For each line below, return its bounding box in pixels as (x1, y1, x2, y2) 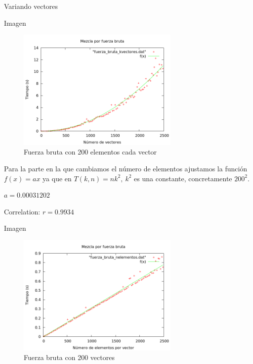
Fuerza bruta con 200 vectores (24, 352, 115, 363)
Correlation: (4, 206, 41, 216)
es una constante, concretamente (134, 173, 232, 183)
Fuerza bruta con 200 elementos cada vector (24, 147, 157, 157)
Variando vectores (4, 1, 58, 11)
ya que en (42, 173, 72, 183)
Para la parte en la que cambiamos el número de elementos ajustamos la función (4, 163, 248, 173)
